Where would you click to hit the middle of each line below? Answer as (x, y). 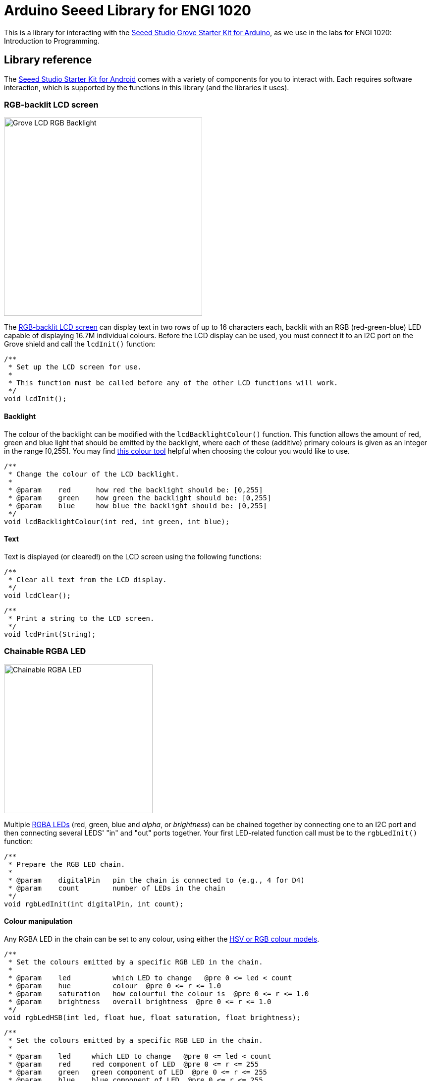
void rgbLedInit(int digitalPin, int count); (94, 904)
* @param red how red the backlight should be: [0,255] (135, 490)
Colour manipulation (38, 921)
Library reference (48, 60)
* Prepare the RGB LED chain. (67, 864)
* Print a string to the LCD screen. (81, 618)
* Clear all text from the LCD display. (87, 579)
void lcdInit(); (35, 399)
